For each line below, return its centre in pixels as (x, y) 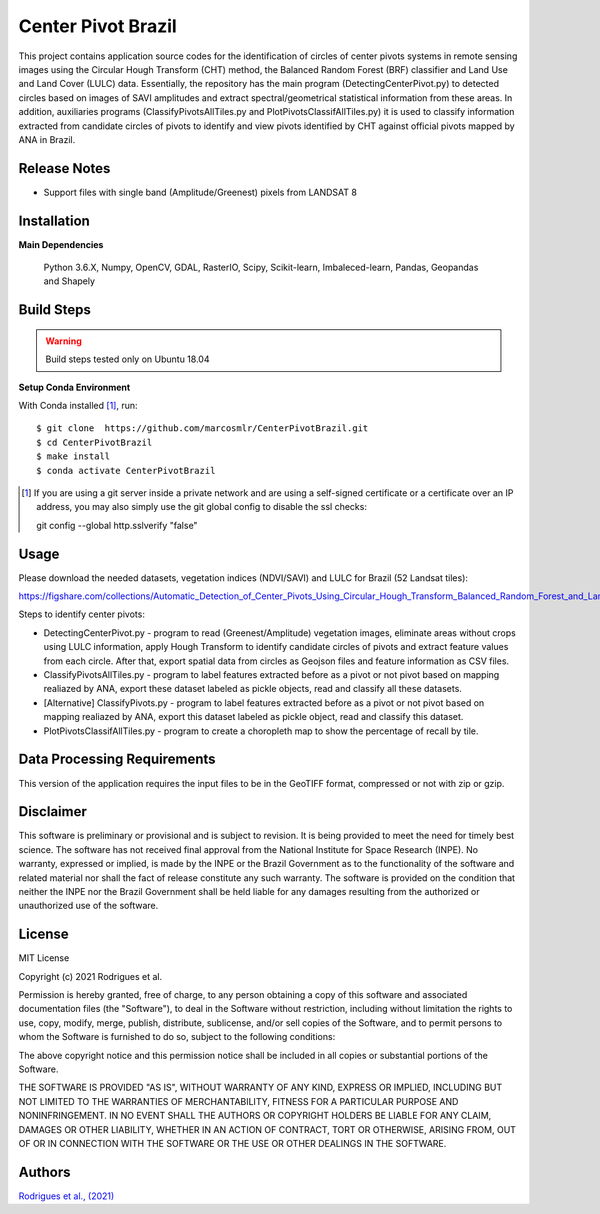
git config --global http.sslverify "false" (117, 525)
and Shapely (69, 281)
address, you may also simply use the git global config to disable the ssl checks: (201, 507)
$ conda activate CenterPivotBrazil (126, 470)
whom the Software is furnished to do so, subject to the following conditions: (177, 1037)
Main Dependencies (61, 244)
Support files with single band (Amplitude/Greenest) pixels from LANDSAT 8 (200, 192)
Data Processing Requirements (117, 759)
